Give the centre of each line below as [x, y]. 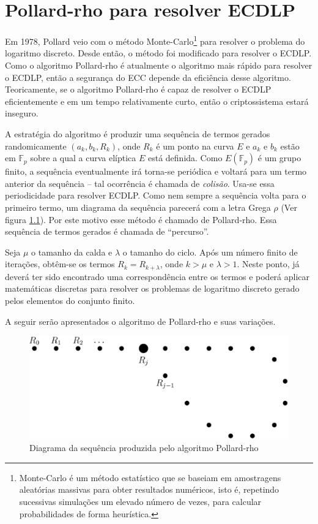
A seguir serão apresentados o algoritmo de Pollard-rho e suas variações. [140, 321]
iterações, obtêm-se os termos [60, 264]
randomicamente [36, 146]
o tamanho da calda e [72, 252]
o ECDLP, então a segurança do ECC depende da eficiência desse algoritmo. [148, 77]
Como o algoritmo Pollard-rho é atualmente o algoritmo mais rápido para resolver [159, 65]
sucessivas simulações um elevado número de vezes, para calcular [140, 501]
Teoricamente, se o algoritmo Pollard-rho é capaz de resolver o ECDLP [138, 89]
